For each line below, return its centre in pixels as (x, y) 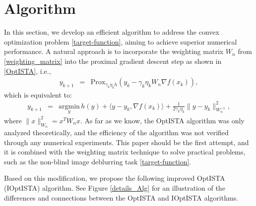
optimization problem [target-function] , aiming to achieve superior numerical (121, 41)
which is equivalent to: (38, 94)
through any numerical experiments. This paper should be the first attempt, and (127, 142)
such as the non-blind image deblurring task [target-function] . (98, 161)
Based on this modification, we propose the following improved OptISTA (115, 178)
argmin (69, 106)
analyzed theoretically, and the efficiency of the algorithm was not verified (116, 132)
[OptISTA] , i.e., (28, 71)
